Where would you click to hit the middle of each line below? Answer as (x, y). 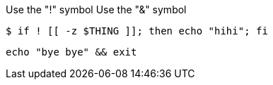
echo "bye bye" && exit (71, 52)
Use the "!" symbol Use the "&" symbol (96, 9)
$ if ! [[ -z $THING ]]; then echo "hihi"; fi (137, 31)
